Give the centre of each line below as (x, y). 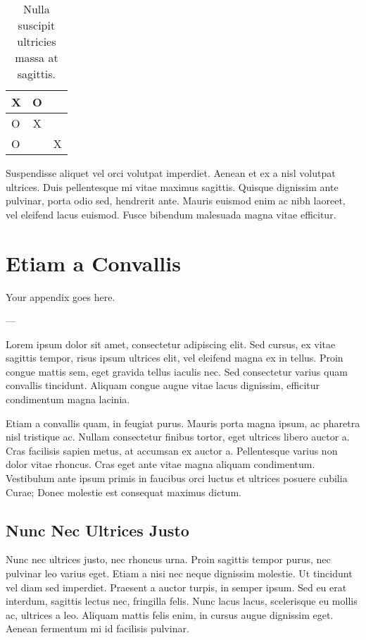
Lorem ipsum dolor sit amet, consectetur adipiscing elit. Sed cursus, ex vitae (171, 344)
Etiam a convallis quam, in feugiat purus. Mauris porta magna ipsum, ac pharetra (183, 423)
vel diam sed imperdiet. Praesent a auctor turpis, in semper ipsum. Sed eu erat (176, 587)
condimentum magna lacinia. (68, 399)
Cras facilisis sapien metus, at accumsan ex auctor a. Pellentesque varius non (172, 450)
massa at (37, 57)
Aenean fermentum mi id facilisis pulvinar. (97, 628)
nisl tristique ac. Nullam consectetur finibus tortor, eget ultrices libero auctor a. (178, 437)
